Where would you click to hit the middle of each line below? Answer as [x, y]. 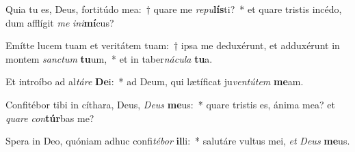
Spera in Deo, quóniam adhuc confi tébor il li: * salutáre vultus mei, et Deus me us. [178, 141]
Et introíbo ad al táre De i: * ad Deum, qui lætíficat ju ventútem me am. [155, 81]
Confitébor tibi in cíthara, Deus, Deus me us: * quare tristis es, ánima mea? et [170, 104]
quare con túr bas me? [50, 118]
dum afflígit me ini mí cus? [60, 22]
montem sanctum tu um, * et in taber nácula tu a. [109, 58]
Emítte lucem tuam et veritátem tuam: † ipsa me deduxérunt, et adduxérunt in [173, 45]
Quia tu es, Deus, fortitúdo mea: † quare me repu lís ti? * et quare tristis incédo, [174, 9]
